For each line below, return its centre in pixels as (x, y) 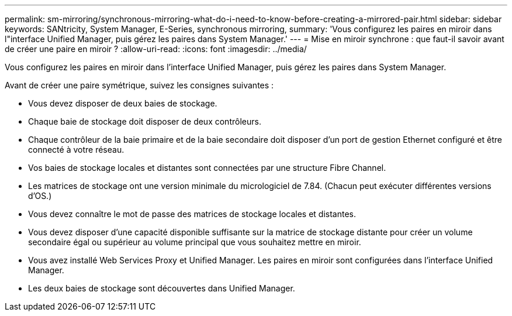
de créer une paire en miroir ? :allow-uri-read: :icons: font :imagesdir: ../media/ (156, 49)
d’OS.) (40, 196)
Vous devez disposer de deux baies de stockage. (123, 103)
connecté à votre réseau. (76, 150)
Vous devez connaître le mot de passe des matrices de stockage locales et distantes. (192, 214)
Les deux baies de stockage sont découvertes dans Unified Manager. (162, 288)
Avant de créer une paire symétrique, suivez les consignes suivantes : (139, 85)
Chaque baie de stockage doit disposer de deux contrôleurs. (145, 121)
